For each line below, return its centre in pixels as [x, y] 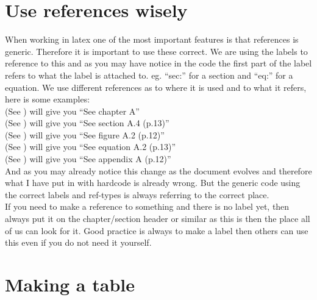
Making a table [70, 284]
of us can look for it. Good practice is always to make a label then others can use [157, 230]
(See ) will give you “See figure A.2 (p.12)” [85, 134]
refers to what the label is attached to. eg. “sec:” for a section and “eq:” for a [149, 75]
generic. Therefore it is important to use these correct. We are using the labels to [156, 51]
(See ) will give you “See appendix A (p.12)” [88, 159]
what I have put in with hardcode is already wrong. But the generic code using [153, 183]
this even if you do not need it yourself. [78, 242]
